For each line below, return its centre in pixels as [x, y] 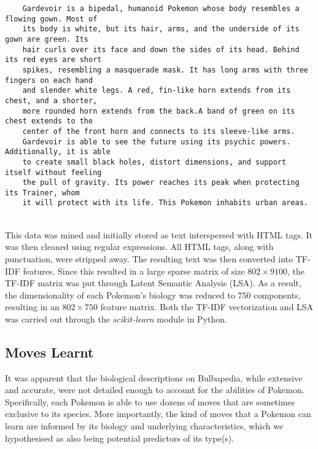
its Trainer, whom [42, 193]
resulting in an [32, 307]
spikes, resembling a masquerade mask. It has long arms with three [165, 70]
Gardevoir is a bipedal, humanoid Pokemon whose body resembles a [161, 9]
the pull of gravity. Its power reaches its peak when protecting [161, 183]
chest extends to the [49, 121]
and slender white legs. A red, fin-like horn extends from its [157, 91]
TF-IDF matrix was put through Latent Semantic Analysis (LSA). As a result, [153, 283]
